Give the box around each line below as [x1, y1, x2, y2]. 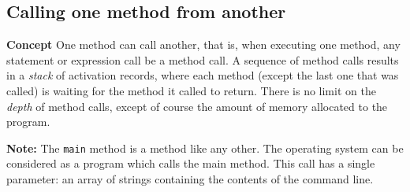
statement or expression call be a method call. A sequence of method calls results [6, 51, 399, 68]
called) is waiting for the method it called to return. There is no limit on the [6, 82, 376, 98]
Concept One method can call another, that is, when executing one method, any [6, 36, 401, 53]
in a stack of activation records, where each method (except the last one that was [6, 67, 399, 83]
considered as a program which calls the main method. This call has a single [6, 155, 375, 172]
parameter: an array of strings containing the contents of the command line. [6, 171, 374, 187]
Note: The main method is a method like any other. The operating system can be [6, 139, 404, 156]
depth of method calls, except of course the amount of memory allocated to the [6, 98, 388, 114]
